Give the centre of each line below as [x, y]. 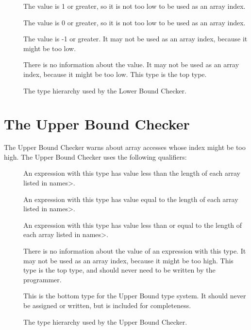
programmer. [42, 279]
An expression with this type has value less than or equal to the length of [133, 225]
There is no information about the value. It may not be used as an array [131, 64]
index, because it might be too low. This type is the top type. [115, 74]
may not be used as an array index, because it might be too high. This [128, 260]
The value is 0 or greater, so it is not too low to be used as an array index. [134, 22]
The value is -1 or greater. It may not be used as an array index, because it [135, 39]
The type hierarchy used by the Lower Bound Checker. [105, 90]
